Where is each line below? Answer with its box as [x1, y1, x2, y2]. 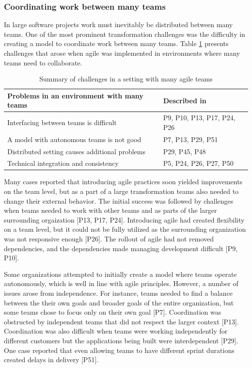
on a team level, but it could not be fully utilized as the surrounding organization [4, 224, 246, 234]
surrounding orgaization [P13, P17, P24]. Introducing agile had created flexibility [4, 214, 245, 224]
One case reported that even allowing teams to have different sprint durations [4, 345, 235, 355]
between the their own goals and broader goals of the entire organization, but [4, 297, 234, 307]
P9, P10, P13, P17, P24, [163, 112, 236, 123]
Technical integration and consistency [7, 158, 119, 168]
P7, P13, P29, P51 [163, 134, 218, 144]
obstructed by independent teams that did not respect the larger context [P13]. [4, 316, 239, 326]
